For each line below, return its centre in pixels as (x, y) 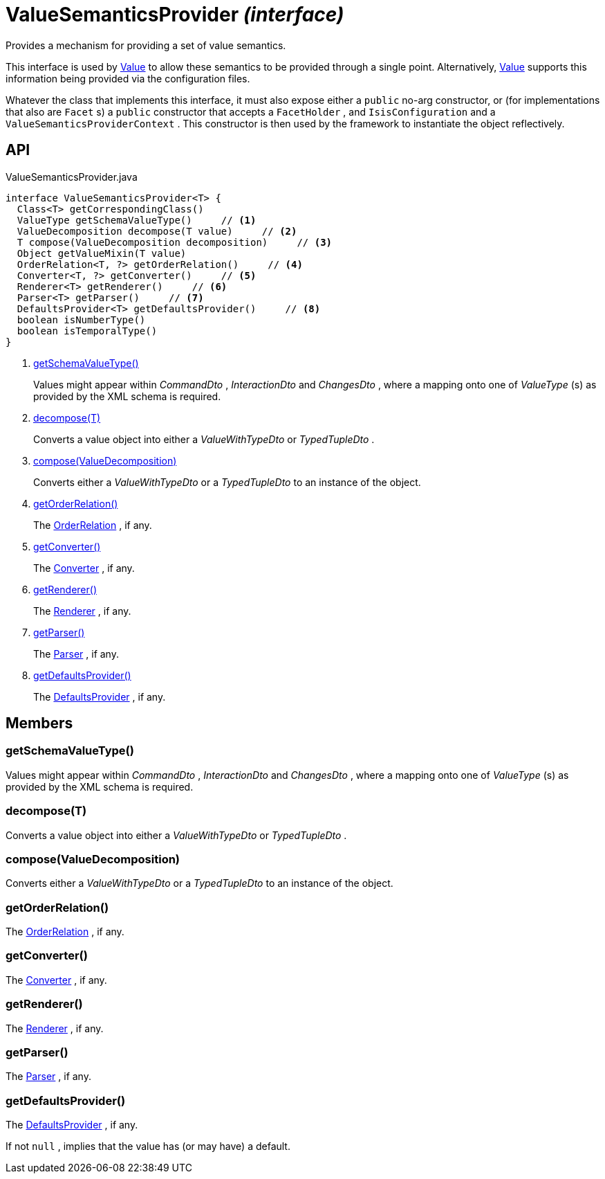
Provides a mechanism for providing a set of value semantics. (146, 45)
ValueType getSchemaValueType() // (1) (137, 220)
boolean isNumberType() (81, 319)
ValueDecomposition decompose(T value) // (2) (157, 231)
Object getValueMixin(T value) (102, 253)
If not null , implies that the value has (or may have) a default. (148, 1146)
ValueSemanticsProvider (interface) (175, 15)
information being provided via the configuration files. (128, 78)
